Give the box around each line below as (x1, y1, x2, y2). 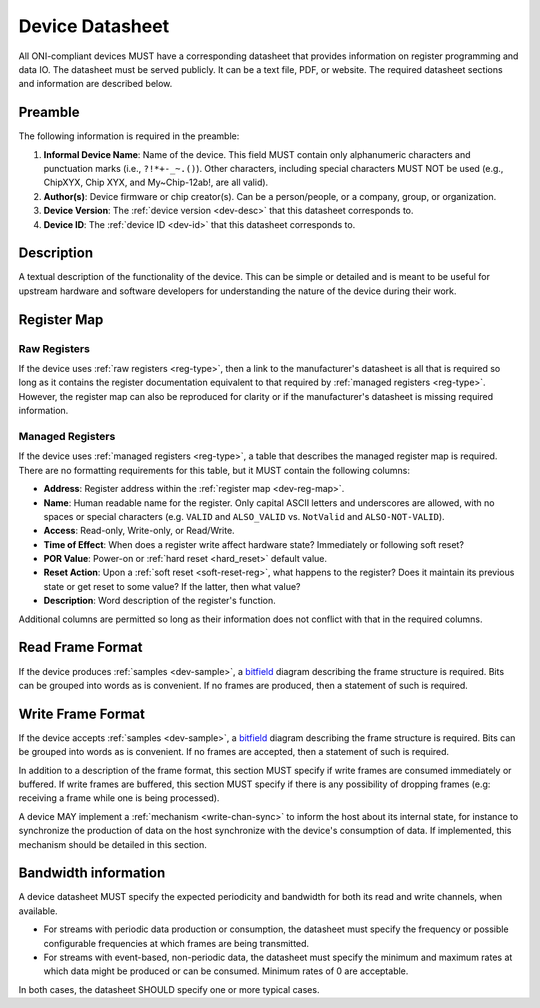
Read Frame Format (18, 639, 144, 656)
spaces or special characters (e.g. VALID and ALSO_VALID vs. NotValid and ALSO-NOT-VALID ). (43, 510, 445, 522)
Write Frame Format (18, 705, 145, 722)
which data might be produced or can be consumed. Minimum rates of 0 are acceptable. (43, 965, 409, 977)
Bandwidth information (18, 865, 166, 882)
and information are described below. (18, 78, 173, 90)
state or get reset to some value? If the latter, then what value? (43, 580, 301, 592)
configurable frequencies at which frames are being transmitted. (43, 937, 310, 949)
